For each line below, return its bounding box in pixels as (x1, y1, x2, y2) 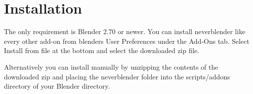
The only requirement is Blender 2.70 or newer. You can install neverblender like (4, 26, 246, 37)
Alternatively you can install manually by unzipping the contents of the (4, 61, 218, 72)
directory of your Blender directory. (4, 81, 110, 91)
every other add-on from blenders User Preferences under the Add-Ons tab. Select (4, 36, 250, 46)
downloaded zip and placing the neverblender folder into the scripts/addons (4, 71, 230, 81)
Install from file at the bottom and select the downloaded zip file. (4, 45, 199, 56)
